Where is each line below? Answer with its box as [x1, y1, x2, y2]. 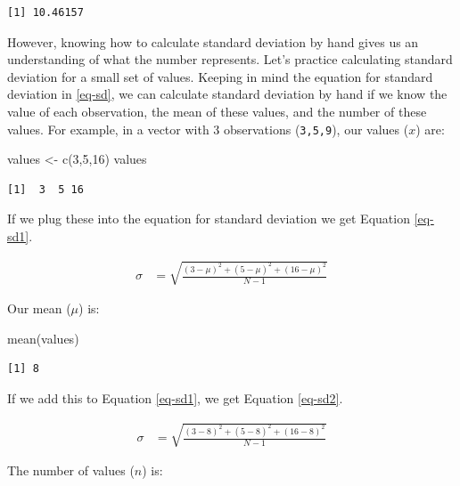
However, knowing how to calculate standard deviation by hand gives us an [7, 32, 419, 51]
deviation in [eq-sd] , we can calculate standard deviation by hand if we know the [7, 85, 448, 103]
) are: [415, 119, 445, 138]
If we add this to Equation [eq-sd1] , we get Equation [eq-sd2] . [7, 388, 343, 407]
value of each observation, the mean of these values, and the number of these [7, 101, 427, 120]
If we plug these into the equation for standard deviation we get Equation [7, 209, 410, 228]
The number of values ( [7, 461, 135, 480]
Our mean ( [7, 299, 71, 318]
